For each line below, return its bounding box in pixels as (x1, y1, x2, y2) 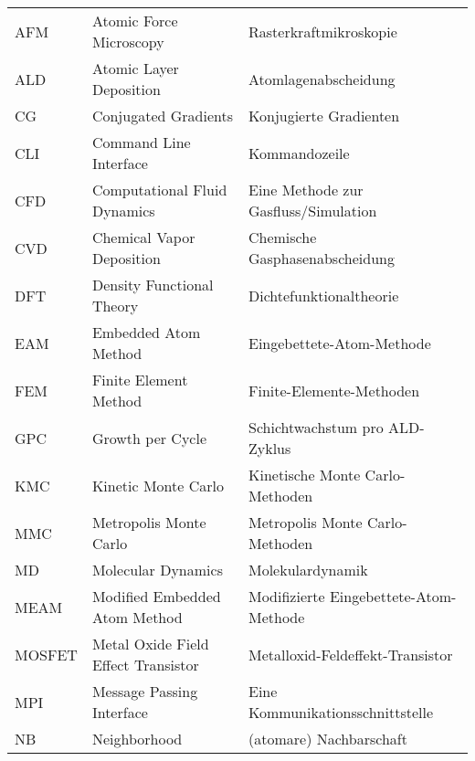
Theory (91, 295, 139, 316)
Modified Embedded (91, 586, 221, 607)
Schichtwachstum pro (248, 417, 384, 438)
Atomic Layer (91, 58, 179, 79)
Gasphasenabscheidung (248, 248, 395, 269)
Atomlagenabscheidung (248, 68, 396, 90)
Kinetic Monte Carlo (91, 474, 224, 496)
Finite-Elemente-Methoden (248, 379, 420, 401)
